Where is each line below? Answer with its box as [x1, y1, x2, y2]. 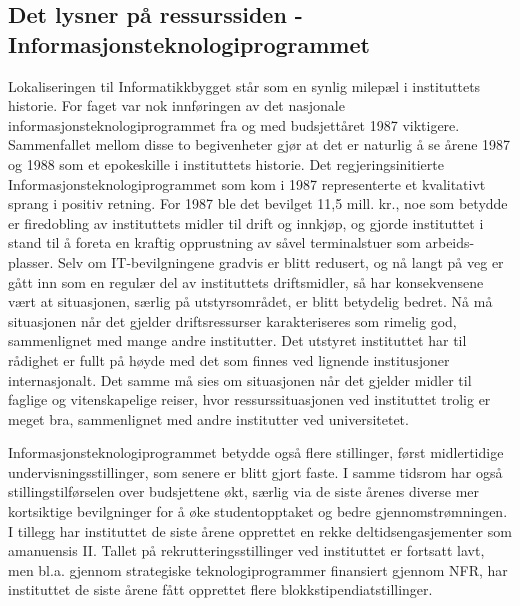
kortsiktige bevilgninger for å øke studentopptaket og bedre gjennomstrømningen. [8, 501, 508, 522]
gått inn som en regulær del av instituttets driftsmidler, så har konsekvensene [8, 271, 484, 292]
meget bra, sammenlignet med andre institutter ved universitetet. [8, 408, 409, 429]
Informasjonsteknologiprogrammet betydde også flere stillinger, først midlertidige [8, 442, 504, 463]
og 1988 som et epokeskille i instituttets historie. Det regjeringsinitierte [8, 153, 444, 174]
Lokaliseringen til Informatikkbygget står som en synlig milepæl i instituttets [8, 75, 481, 96]
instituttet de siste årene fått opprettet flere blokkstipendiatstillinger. [8, 579, 433, 600]
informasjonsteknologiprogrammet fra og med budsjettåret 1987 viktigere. [8, 114, 460, 135]
